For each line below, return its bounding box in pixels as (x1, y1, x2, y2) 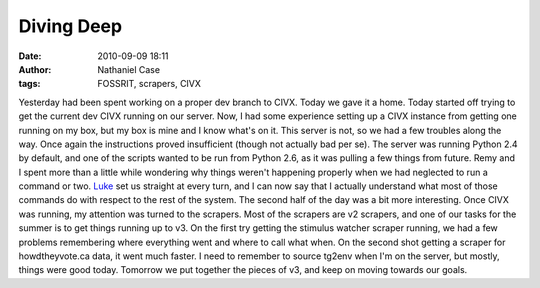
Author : (18, 63, 52, 75)
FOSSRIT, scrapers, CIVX (97, 78, 202, 90)
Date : (18, 50, 42, 62)
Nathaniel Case (97, 63, 160, 75)
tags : (18, 78, 41, 90)
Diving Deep (18, 15, 123, 37)
